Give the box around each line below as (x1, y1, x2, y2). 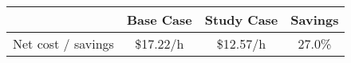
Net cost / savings (13, 34, 114, 53)
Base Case (126, 10, 192, 29)
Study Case (204, 10, 278, 29)
